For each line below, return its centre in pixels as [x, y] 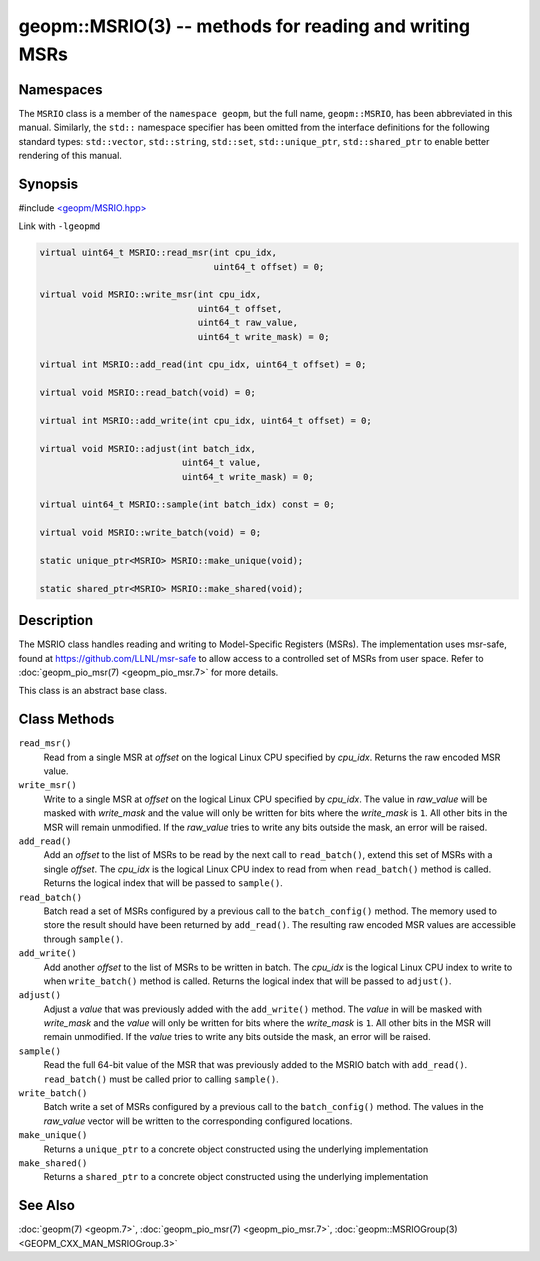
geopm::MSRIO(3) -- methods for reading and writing [244, 26]
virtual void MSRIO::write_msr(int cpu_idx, [150, 294]
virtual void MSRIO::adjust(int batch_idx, [148, 448]
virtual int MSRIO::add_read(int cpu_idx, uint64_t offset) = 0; [203, 364]
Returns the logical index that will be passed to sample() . [163, 883]
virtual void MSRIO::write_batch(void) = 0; [150, 533]
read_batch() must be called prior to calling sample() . [161, 1079]
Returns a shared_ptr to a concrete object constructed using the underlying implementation [236, 1177]
